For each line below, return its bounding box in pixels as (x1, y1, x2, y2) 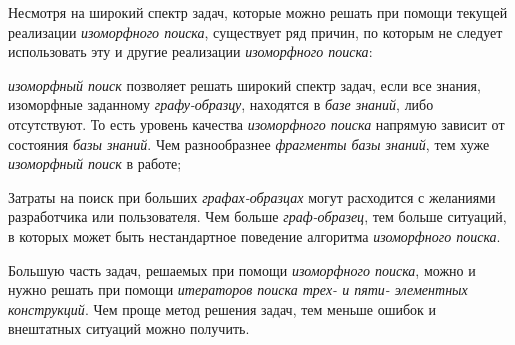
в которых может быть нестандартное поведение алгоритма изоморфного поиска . (8, 225, 501, 246)
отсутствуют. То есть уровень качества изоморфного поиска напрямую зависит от (8, 113, 505, 134)
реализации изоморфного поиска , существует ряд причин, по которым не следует (8, 21, 503, 42)
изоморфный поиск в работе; (8, 153, 182, 174)
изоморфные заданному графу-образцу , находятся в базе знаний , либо (8, 94, 434, 115)
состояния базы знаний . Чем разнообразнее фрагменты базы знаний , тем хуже (8, 133, 490, 154)
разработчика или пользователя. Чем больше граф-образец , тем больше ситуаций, (8, 206, 507, 227)
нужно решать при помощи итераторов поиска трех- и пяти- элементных (8, 279, 468, 300)
